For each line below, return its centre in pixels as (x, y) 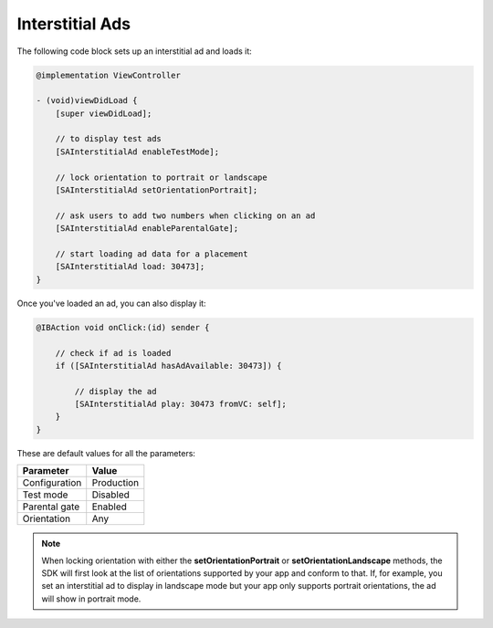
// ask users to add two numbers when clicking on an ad (185, 215)
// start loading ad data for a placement (152, 254)
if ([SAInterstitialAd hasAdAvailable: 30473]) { (168, 366)
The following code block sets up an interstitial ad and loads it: (135, 51)
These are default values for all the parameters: (106, 453)
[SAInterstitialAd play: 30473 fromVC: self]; (180, 404)
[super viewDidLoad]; (104, 113)
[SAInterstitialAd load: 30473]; (130, 267)
